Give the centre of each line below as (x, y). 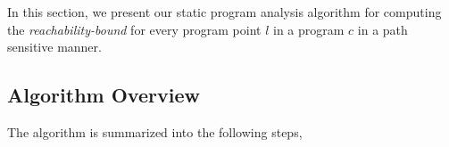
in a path (382, 29)
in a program (309, 29)
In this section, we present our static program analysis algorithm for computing (224, 12)
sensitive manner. (54, 47)
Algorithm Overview (104, 95)
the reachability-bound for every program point (134, 29)
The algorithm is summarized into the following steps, (155, 131)
